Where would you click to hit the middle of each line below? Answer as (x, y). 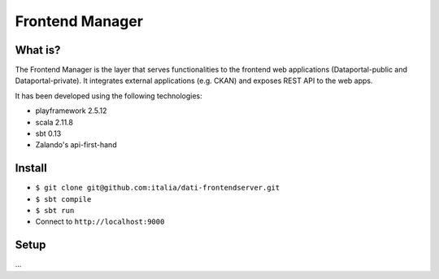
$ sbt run (55, 211)
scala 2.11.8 (54, 122)
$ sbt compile (63, 199)
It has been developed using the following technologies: (109, 96)
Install (31, 168)
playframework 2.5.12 (71, 111)
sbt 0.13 (48, 133)
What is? (38, 50)
